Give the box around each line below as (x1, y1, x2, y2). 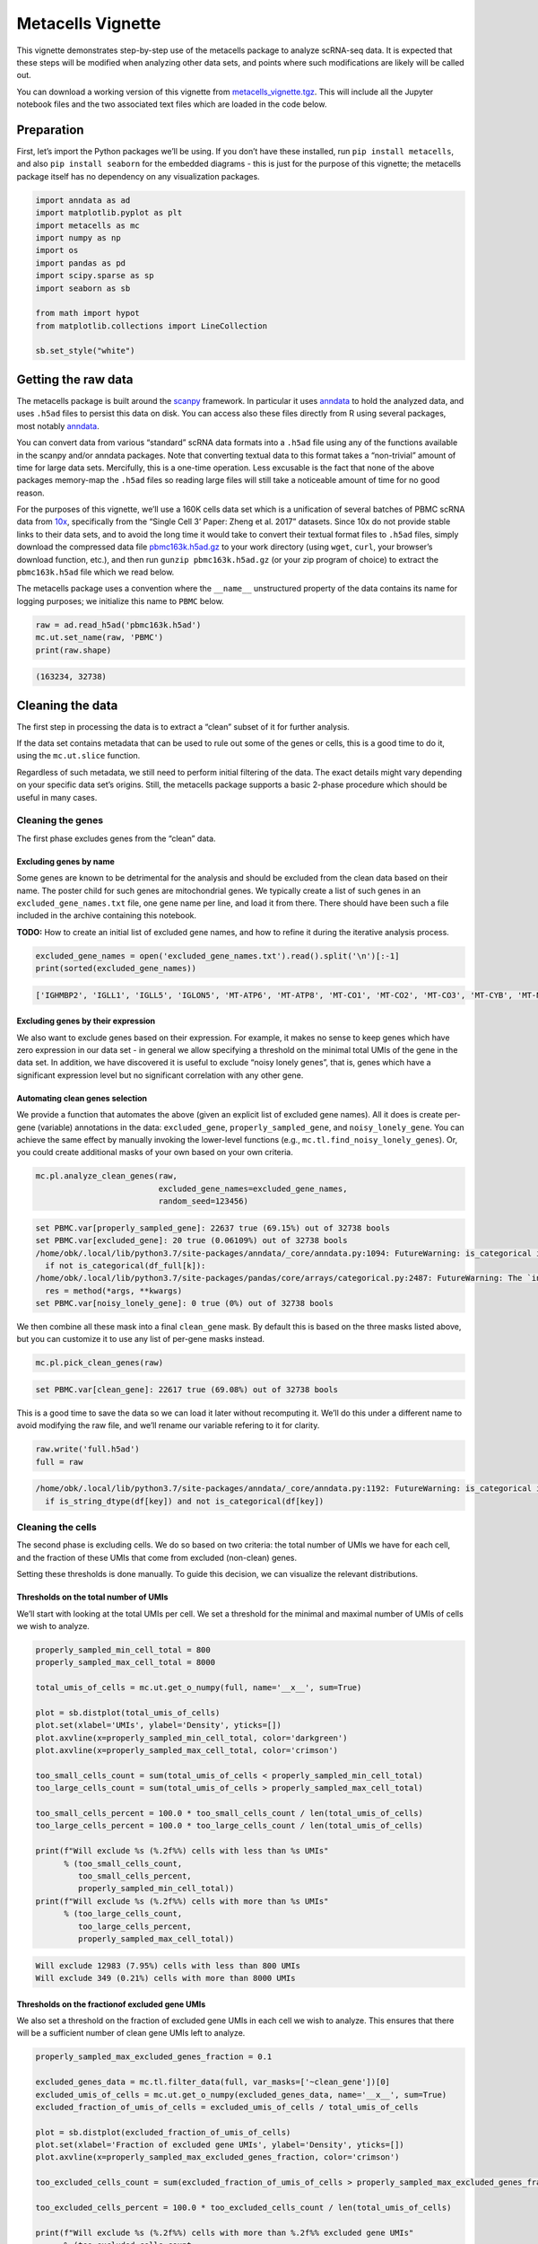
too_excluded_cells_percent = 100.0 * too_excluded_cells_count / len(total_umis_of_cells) (35, 2203, 452, 2213)
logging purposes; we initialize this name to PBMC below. (16, 595, 224, 606)
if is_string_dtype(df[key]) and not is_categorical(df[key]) (45, 1495, 325, 1506)
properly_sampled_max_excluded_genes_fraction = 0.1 (35, 2052, 273, 2062)
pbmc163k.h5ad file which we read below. (16, 566, 175, 578)
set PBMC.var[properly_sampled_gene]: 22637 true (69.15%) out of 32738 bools (35, 1223, 390, 1233)
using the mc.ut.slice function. (16, 750, 141, 761)
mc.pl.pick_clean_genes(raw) (35, 1358, 164, 1368)
